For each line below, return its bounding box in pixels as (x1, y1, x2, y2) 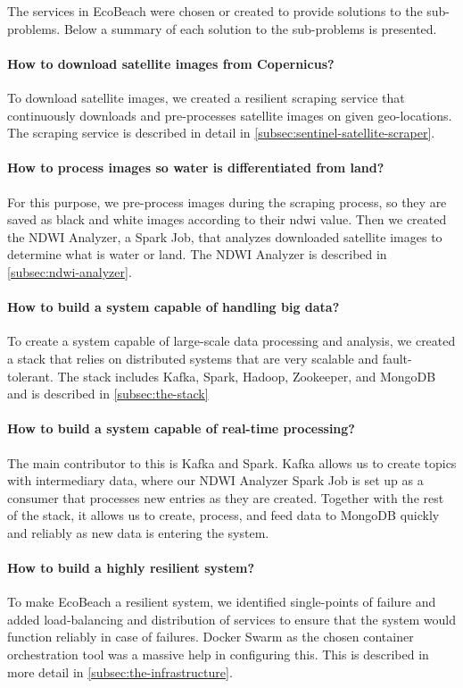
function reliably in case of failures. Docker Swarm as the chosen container (7, 627, 414, 646)
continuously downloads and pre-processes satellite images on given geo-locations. (7, 105, 452, 124)
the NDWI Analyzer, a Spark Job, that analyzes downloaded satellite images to (7, 227, 442, 246)
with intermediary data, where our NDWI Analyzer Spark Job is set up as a (7, 471, 424, 490)
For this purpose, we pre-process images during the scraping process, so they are (7, 192, 447, 211)
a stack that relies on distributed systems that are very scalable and (7, 348, 378, 367)
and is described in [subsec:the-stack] (7, 384, 209, 403)
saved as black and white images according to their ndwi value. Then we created (7, 210, 447, 229)
